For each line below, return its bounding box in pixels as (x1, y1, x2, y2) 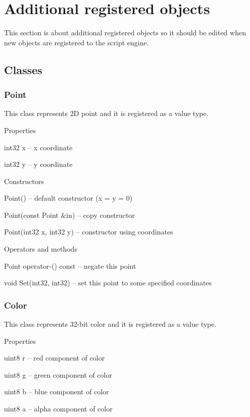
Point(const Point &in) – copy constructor (4, 209, 135, 220)
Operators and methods (4, 244, 77, 254)
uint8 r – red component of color (4, 352, 105, 363)
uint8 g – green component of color (4, 369, 112, 380)
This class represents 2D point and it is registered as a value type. (4, 108, 209, 118)
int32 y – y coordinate (4, 159, 73, 169)
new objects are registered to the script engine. (4, 37, 149, 47)
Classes (4, 62, 42, 77)
